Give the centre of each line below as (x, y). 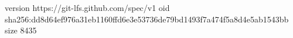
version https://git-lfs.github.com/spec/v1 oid (87, 7)
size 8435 (21, 30)
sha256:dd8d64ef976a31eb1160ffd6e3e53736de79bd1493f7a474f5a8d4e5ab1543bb (147, 19)
